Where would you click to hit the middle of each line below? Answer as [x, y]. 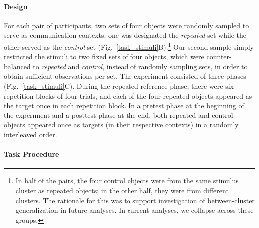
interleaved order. [31, 134]
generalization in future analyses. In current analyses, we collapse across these [134, 210]
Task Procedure [32, 154]
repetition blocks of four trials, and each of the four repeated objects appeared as [128, 95]
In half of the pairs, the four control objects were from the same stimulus [127, 180]
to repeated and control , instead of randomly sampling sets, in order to [140, 66]
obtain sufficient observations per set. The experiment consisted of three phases [125, 76]
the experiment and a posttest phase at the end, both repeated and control [119, 115]
